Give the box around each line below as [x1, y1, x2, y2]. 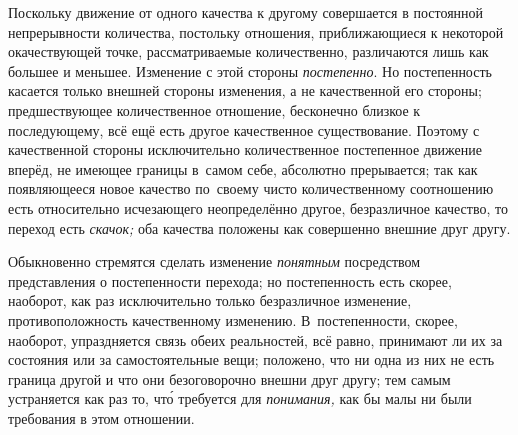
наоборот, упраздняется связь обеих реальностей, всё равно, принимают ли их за [8, 329, 503, 350]
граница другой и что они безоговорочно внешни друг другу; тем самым [8, 368, 451, 389]
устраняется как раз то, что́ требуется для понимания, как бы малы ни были [8, 388, 472, 409]
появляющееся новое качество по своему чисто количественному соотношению [8, 178, 494, 199]
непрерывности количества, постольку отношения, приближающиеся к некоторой [8, 21, 504, 42]
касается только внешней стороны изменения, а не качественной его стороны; [8, 80, 482, 101]
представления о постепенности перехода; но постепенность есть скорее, [8, 270, 452, 291]
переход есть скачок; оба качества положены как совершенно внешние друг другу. [8, 217, 511, 238]
